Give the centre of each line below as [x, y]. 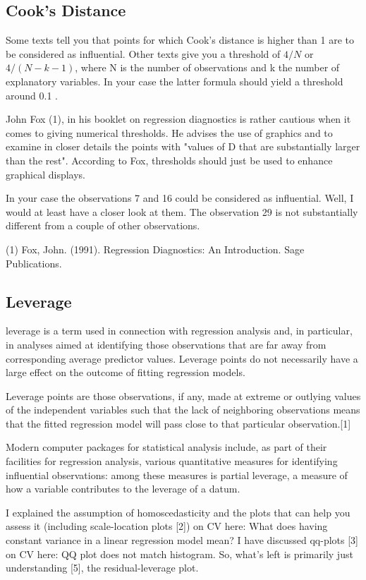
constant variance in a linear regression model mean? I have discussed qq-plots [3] [182, 540]
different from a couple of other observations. [103, 225]
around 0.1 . [32, 95]
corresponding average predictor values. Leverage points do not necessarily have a [182, 358]
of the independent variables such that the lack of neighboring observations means [183, 410]
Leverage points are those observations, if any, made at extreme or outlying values [183, 395]
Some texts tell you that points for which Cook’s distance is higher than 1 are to [180, 40]
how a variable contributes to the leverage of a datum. [123, 489]
